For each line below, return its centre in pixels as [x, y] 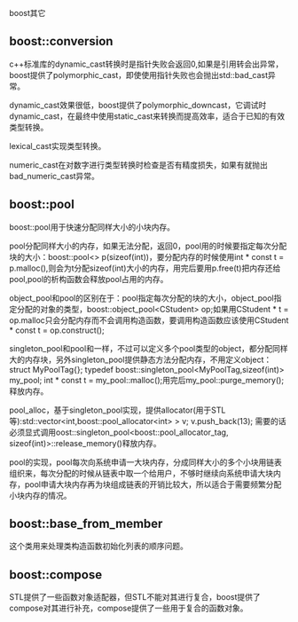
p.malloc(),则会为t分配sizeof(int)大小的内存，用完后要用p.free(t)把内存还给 [145, 268]
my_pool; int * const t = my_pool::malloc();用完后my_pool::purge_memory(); [147, 380]
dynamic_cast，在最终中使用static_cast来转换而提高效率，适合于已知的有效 [147, 116]
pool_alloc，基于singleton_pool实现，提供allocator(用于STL [118, 410]
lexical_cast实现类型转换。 [58, 146]
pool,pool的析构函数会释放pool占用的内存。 [89, 279]
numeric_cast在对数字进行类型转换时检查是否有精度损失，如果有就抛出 [139, 165]
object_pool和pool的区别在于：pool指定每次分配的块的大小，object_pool [141, 298]
